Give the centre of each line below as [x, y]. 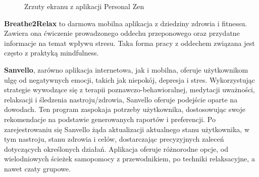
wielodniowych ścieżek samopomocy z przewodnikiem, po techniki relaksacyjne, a [129, 159]
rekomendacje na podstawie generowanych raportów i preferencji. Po [110, 119]
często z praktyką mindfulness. [51, 53]
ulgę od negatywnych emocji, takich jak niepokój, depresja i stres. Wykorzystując [130, 79]
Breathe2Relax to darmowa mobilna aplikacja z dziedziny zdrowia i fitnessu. [126, 23]
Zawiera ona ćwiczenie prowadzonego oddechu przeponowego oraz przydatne [122, 33]
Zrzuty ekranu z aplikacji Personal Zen [84, 6]
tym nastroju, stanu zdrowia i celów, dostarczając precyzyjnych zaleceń [114, 139]
